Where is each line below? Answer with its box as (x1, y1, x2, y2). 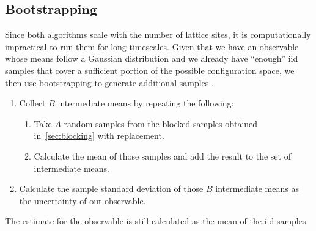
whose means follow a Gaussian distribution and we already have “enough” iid (5, 52, 298, 65)
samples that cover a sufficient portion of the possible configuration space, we (5, 64, 295, 76)
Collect (19, 97, 46, 109)
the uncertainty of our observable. (19, 194, 146, 207)
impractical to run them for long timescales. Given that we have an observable (5, 40, 299, 53)
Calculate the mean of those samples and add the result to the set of (34, 149, 291, 162)
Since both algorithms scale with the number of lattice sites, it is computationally (5, 28, 311, 41)
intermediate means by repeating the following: (57, 97, 234, 109)
